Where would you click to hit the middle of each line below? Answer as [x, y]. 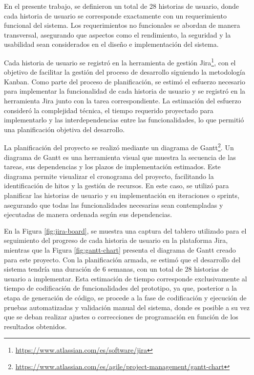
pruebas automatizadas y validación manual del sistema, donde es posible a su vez [127, 307]
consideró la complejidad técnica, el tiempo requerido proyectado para [109, 110]
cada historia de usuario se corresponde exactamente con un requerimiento [115, 15]
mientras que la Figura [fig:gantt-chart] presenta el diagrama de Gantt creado [120, 249]
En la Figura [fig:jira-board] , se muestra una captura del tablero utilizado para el [125, 230]
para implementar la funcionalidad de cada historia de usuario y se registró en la [125, 91]
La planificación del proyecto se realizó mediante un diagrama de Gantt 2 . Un [119, 147]
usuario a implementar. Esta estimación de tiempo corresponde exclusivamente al [126, 278]
